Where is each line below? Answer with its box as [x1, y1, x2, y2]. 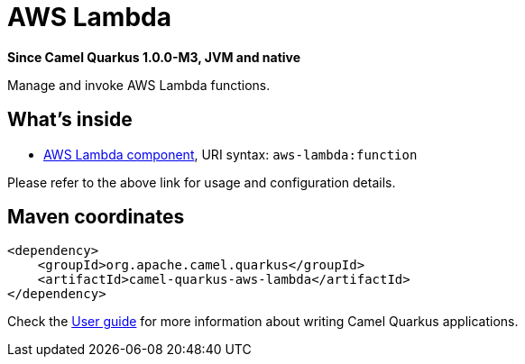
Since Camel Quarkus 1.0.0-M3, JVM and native [7, 49, 301, 65]
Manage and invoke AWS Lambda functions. [7, 77, 271, 93]
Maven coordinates [7, 205, 185, 229]
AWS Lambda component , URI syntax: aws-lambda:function [43, 146, 418, 162]
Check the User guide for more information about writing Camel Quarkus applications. [7, 314, 519, 330]
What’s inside [7, 108, 133, 132]
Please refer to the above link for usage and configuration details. [7, 174, 396, 190]
